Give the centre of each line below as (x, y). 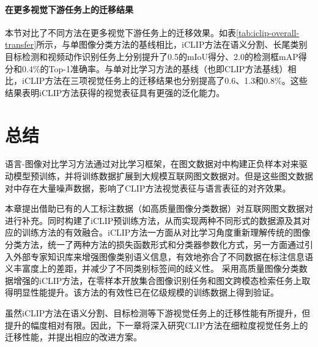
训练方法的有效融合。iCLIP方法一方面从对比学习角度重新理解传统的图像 (166, 232)
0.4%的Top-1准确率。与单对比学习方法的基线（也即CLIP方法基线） (155, 68)
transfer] (21, 44)
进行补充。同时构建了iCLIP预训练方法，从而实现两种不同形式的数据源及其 (153, 220)
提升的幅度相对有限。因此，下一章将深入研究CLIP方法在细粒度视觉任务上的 (157, 325)
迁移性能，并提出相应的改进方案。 (73, 337)
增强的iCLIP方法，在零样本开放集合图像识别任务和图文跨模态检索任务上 (157, 280)
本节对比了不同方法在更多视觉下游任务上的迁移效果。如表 (120, 32)
